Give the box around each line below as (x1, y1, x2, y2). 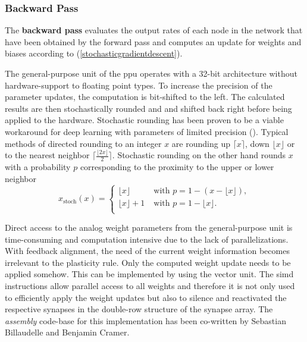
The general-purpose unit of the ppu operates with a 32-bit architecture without (5, 67, 297, 79)
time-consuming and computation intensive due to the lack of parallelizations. (5, 233, 289, 245)
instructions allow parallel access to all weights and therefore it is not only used (5, 280, 295, 292)
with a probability (5, 161, 71, 173)
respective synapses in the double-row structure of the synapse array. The (5, 303, 273, 315)
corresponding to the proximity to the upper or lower (80, 161, 274, 173)
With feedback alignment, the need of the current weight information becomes (5, 244, 290, 257)
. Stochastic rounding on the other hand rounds (112, 149, 286, 161)
